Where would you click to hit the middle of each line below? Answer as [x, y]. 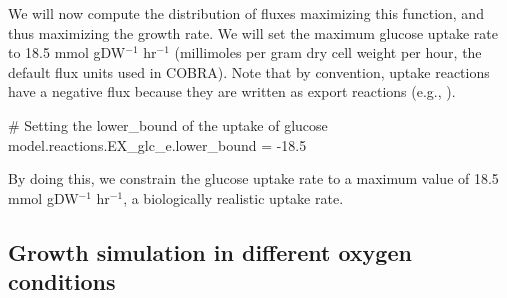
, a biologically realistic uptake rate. [233, 197]
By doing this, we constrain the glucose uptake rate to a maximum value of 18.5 [253, 178]
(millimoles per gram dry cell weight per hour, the [328, 52]
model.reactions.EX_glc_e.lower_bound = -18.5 [157, 144]
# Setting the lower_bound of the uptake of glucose [168, 124]
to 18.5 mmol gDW [67, 52]
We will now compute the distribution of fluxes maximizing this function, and [246, 13]
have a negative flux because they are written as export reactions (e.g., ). [232, 91]
